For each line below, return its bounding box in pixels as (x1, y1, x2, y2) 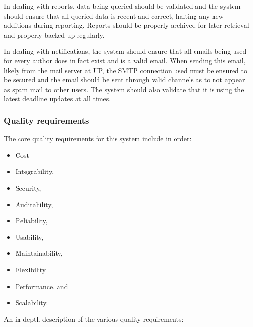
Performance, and (15, 281, 68, 291)
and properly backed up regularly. (4, 29, 105, 39)
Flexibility (15, 264, 46, 274)
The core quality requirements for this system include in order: (4, 134, 192, 144)
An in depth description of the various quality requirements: (4, 313, 184, 324)
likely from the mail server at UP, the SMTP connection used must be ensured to (4, 65, 247, 75)
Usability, (15, 231, 44, 242)
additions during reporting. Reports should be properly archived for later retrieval (4, 20, 249, 30)
